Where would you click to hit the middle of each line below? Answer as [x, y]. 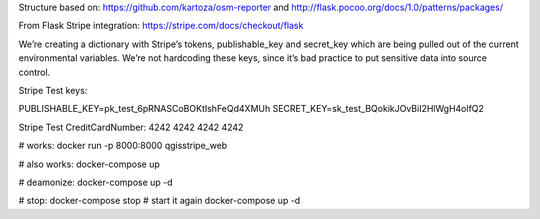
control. [34, 72]
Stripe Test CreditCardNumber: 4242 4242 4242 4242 [131, 127]
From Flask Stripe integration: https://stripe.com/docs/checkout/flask [161, 26]
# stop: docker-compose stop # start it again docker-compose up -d [159, 201]
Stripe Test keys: [53, 90]
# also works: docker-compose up [89, 164]
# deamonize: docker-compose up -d [96, 182]
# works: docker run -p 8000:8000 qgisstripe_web [123, 146]
